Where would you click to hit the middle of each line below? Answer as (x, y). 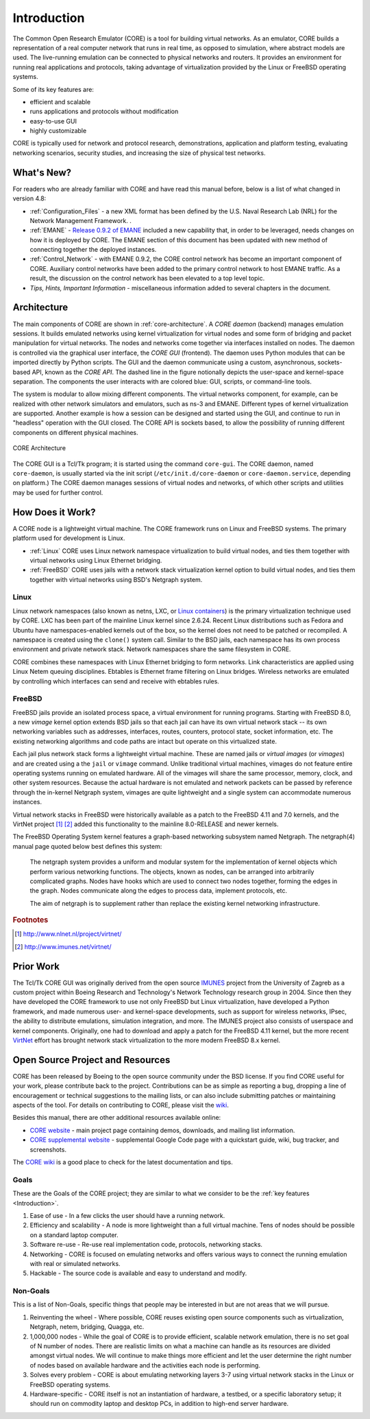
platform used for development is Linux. (69, 538)
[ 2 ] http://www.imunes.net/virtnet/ (63, 946)
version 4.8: (29, 198)
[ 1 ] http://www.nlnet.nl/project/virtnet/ (68, 934)
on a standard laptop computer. (74, 1234)
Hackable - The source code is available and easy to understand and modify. (138, 1274)
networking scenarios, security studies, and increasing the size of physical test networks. (139, 153)
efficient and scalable (60, 102)
